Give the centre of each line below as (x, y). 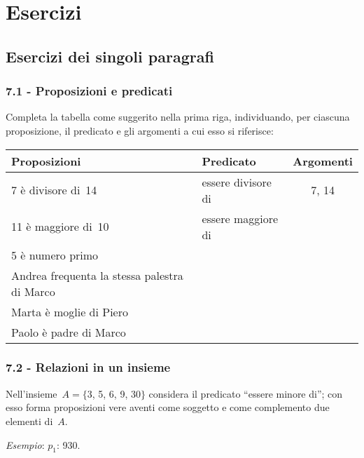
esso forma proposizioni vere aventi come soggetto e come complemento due (168, 407)
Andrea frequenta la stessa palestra (97, 275)
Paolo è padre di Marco (69, 332)
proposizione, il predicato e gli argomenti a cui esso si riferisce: (140, 130)
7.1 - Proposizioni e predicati (89, 91)
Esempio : (25, 444)
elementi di (29, 420)
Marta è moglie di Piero (70, 311)
